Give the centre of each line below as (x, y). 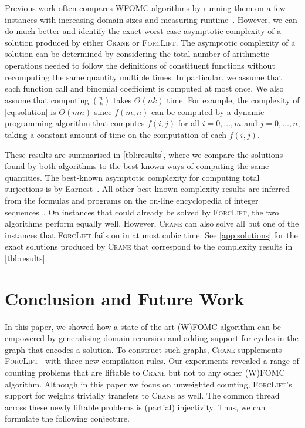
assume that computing (47, 100)
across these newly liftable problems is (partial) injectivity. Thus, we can (135, 407)
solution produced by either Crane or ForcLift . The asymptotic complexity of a (150, 42)
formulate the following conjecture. (67, 418)
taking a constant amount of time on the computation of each (116, 134)
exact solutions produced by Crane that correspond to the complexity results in (149, 246)
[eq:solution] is (30, 111)
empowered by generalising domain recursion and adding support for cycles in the (152, 338)
